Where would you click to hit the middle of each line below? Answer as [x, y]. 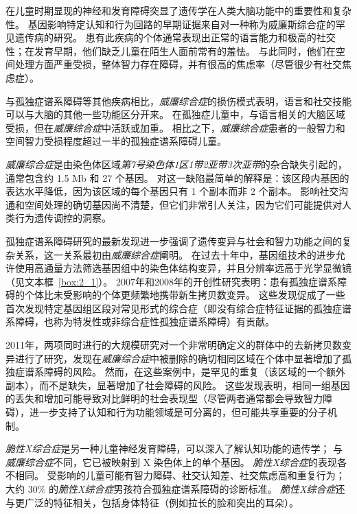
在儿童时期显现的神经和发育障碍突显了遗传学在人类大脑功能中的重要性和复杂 [178, 10]
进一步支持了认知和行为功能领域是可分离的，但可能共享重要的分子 [178, 412]
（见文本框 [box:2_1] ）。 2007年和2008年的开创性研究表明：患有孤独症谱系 [172, 281]
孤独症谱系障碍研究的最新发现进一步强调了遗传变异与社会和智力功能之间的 [174, 241]
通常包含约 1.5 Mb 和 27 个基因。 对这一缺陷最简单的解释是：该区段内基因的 [177, 177]
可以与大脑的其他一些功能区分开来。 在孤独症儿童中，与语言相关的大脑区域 [175, 114]
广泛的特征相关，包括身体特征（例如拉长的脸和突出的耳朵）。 [161, 502]
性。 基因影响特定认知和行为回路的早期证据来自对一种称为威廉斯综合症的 [171, 24]
